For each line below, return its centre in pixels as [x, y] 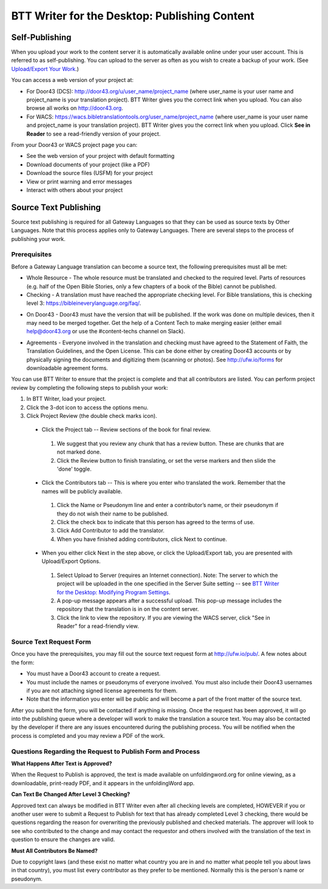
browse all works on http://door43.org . [75, 108]
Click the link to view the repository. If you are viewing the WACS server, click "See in [163, 618]
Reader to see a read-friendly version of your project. [94, 134]
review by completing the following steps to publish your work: [90, 387]
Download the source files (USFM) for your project [90, 173]
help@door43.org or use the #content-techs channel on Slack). [106, 332]
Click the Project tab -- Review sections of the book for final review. [126, 430]
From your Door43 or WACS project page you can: [74, 145]
